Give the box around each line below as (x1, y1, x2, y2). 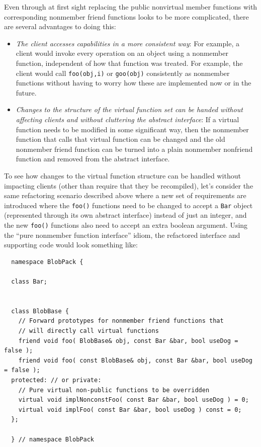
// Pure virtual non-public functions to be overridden (18, 386, 210, 394)
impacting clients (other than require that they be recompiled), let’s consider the (4, 180, 253, 191)
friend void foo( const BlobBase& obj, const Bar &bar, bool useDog (18, 356, 252, 364)
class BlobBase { (11, 307, 69, 315)
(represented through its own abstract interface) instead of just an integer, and (4, 210, 247, 220)
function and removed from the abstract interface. (16, 153, 170, 164)
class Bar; (11, 278, 47, 286)
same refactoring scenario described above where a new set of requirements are (4, 190, 246, 201)
